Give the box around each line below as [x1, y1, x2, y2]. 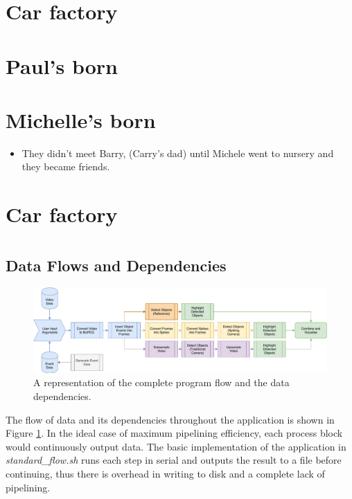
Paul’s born [6, 51, 118, 80]
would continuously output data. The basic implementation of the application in [6, 439, 346, 453]
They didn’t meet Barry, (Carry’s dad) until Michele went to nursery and [21, 145, 334, 160]
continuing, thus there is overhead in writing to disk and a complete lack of [6, 466, 325, 480]
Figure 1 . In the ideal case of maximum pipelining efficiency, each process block [6, 426, 343, 440]
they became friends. [21, 159, 110, 174]
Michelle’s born [6, 105, 156, 134]
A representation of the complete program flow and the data [33, 375, 290, 390]
